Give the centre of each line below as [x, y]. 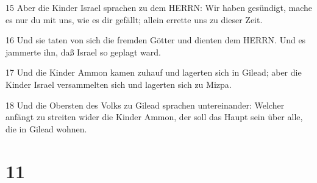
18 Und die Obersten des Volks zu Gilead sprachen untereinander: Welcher [145, 105]
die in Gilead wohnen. [46, 128]
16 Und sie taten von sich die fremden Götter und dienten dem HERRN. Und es [156, 40]
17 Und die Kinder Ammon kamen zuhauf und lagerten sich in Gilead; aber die [154, 72]
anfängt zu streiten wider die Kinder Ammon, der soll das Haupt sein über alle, [154, 117]
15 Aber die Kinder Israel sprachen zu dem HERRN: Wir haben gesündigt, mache [159, 7]
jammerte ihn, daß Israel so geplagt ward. [83, 52]
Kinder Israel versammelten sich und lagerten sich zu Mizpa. [119, 84]
